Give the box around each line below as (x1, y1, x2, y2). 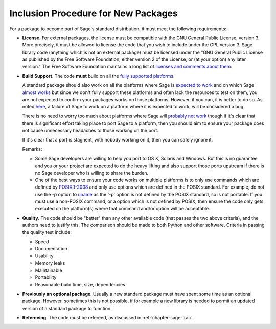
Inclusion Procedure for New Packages (9, 8, 178, 19)
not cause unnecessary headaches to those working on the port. (22, 127, 158, 133)
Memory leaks (35, 260, 65, 266)
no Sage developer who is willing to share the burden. (35, 170, 149, 176)
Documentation (35, 246, 67, 252)
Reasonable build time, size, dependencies (35, 281, 125, 288)
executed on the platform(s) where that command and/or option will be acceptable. (35, 205, 211, 212)
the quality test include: (22, 229, 72, 235)
